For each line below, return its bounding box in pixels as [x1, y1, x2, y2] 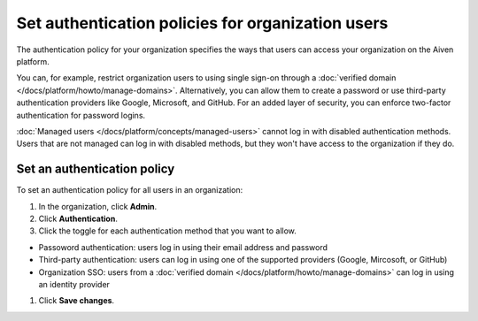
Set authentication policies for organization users [16, 13, 389, 33]
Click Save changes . [38, 295, 115, 306]
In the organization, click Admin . [38, 201, 158, 211]
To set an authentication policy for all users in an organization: [16, 185, 243, 195]
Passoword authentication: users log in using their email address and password [38, 241, 328, 252]
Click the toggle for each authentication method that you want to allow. [38, 225, 297, 236]
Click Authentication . [38, 213, 119, 224]
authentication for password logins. [16, 110, 146, 120]
